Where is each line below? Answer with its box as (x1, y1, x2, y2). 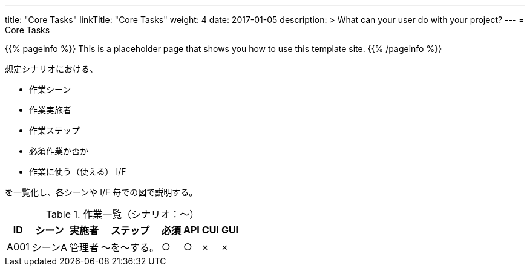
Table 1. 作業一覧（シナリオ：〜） (45, 208, 200, 220)
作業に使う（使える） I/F (29, 166, 126, 177)
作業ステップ (29, 125, 80, 135)
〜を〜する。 (101, 241, 160, 253)
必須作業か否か (29, 146, 88, 156)
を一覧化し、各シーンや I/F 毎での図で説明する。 (5, 187, 198, 197)
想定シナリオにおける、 (5, 64, 98, 74)
